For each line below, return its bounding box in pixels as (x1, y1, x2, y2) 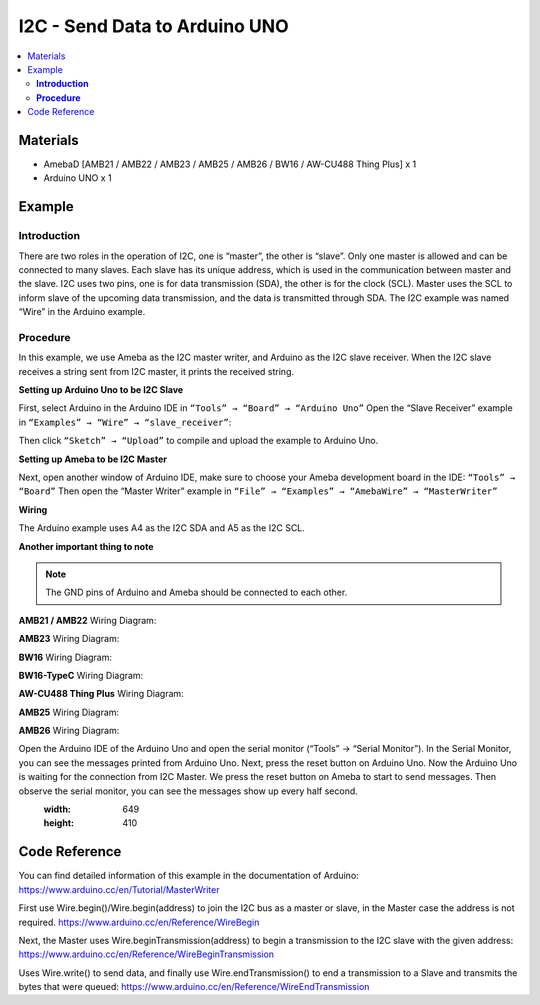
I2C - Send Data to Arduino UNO (18, 15, 289, 37)
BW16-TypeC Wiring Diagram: (18, 669, 144, 681)
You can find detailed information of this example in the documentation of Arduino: (18, 870, 359, 882)
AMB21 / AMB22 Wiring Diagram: (18, 614, 157, 626)
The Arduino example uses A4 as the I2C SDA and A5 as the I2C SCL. (18, 522, 305, 534)
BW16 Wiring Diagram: (18, 651, 113, 663)
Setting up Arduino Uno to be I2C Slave (18, 384, 184, 396)
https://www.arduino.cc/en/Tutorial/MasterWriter (18, 883, 220, 895)
